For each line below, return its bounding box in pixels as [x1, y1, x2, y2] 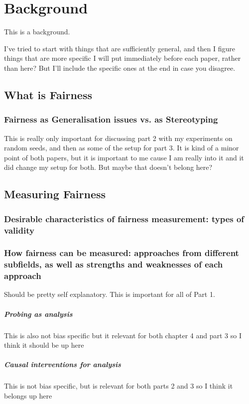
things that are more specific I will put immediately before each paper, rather [4, 53, 241, 63]
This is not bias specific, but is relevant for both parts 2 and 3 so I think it [4, 381, 233, 391]
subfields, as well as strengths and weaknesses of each [4, 258, 223, 270]
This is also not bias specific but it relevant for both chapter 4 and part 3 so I [4, 330, 242, 340]
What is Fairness [4, 87, 92, 102]
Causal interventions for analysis [4, 359, 121, 370]
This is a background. [4, 26, 70, 37]
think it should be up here [4, 340, 84, 350]
